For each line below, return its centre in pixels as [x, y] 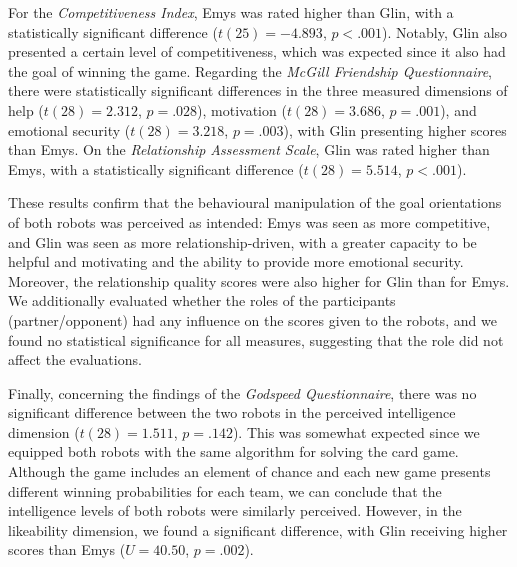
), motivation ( [242, 109]
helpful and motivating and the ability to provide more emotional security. [236, 261]
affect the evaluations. [75, 359]
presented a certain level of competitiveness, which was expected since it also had [257, 51]
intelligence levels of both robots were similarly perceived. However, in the [235, 510]
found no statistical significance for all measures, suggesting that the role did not [256, 339]
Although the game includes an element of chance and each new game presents [249, 471]
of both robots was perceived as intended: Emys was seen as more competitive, [249, 221]
